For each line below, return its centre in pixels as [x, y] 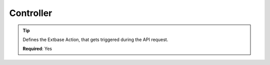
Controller [31, 13]
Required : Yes [37, 49]
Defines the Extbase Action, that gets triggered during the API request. [95, 39]
